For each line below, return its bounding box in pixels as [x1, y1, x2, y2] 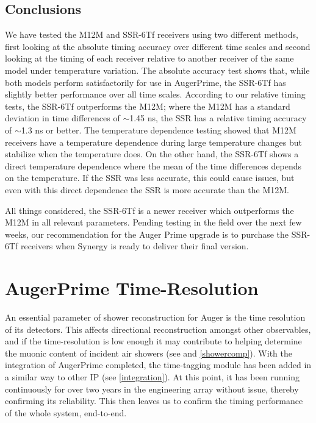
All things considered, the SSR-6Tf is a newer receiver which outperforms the [5, 204, 294, 216]
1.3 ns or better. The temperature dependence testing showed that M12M [21, 123, 296, 136]
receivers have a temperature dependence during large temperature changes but [5, 135, 302, 148]
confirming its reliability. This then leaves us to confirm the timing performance [5, 394, 303, 407]
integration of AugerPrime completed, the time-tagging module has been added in [5, 358, 312, 371]
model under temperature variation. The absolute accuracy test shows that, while [5, 63, 310, 76]
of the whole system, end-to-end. [5, 406, 127, 419]
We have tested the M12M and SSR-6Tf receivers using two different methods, [5, 28, 298, 41]
